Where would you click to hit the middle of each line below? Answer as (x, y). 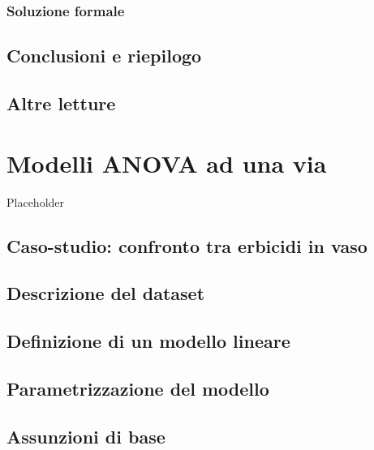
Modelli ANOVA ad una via (167, 163)
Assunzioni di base (86, 436)
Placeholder (36, 201)
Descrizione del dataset (106, 293)
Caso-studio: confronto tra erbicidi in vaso (187, 245)
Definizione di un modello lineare (148, 341)
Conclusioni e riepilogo (104, 56)
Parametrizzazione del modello (138, 388)
